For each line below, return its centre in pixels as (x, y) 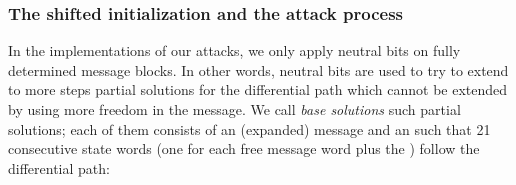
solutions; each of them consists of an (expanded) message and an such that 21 (249, 128)
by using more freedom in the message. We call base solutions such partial (234, 109)
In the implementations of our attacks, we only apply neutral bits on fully (234, 50)
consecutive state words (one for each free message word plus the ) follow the (244, 148)
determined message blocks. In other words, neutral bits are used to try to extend (258, 69)
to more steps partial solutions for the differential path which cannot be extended (258, 89)
